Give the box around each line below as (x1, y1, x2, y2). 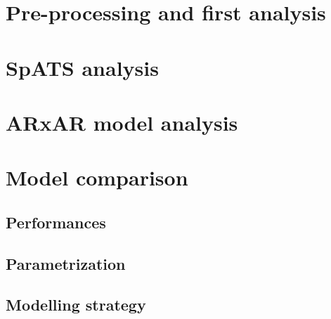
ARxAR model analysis (6, 108, 238, 136)
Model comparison (6, 163, 188, 192)
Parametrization (6, 252, 126, 274)
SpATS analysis (6, 53, 159, 82)
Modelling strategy (6, 294, 146, 315)
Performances (6, 211, 106, 233)
